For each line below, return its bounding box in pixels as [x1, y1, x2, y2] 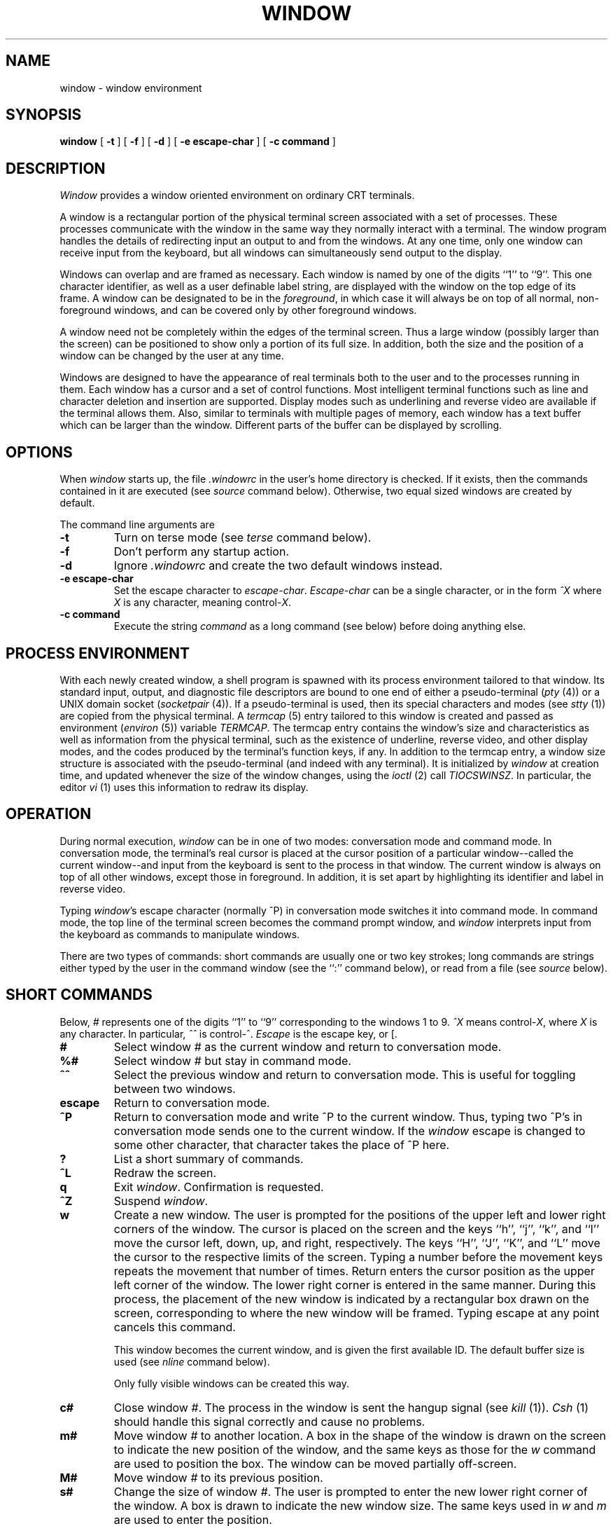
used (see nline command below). [113, 1355, 270, 1368]
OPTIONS [6, 443, 73, 461]
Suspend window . [113, 1193, 209, 1208]
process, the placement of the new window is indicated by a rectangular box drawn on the [113, 1291, 589, 1306]
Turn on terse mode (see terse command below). [113, 530, 372, 545]
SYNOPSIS [6, 106, 82, 124]
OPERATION [6, 805, 92, 823]
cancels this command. [113, 1319, 236, 1334]
